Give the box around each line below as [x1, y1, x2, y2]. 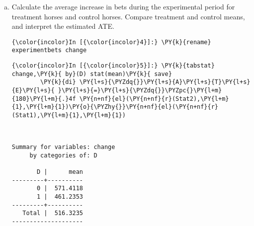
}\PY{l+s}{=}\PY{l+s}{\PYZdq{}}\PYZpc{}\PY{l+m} [58, 87, 222, 94]
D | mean [36, 168, 83, 175]
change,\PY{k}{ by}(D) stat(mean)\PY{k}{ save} [11, 70, 172, 77]
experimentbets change [11, 47, 87, 54]
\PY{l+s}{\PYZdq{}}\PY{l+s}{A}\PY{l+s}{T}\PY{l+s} [79, 78, 251, 86]
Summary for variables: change [11, 144, 115, 151]
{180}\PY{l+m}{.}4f [11, 95, 76, 102]
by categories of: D [29, 151, 97, 159]
